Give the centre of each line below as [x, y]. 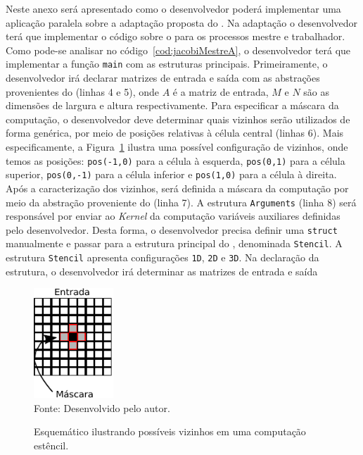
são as [317, 91]
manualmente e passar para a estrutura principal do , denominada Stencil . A [174, 243]
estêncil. [51, 445]
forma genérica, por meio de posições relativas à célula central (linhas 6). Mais [175, 133]
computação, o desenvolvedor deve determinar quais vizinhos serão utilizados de [178, 119]
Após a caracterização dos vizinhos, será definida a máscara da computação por [177, 188]
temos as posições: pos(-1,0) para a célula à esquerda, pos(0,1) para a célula [176, 160]
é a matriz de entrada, [221, 91]
